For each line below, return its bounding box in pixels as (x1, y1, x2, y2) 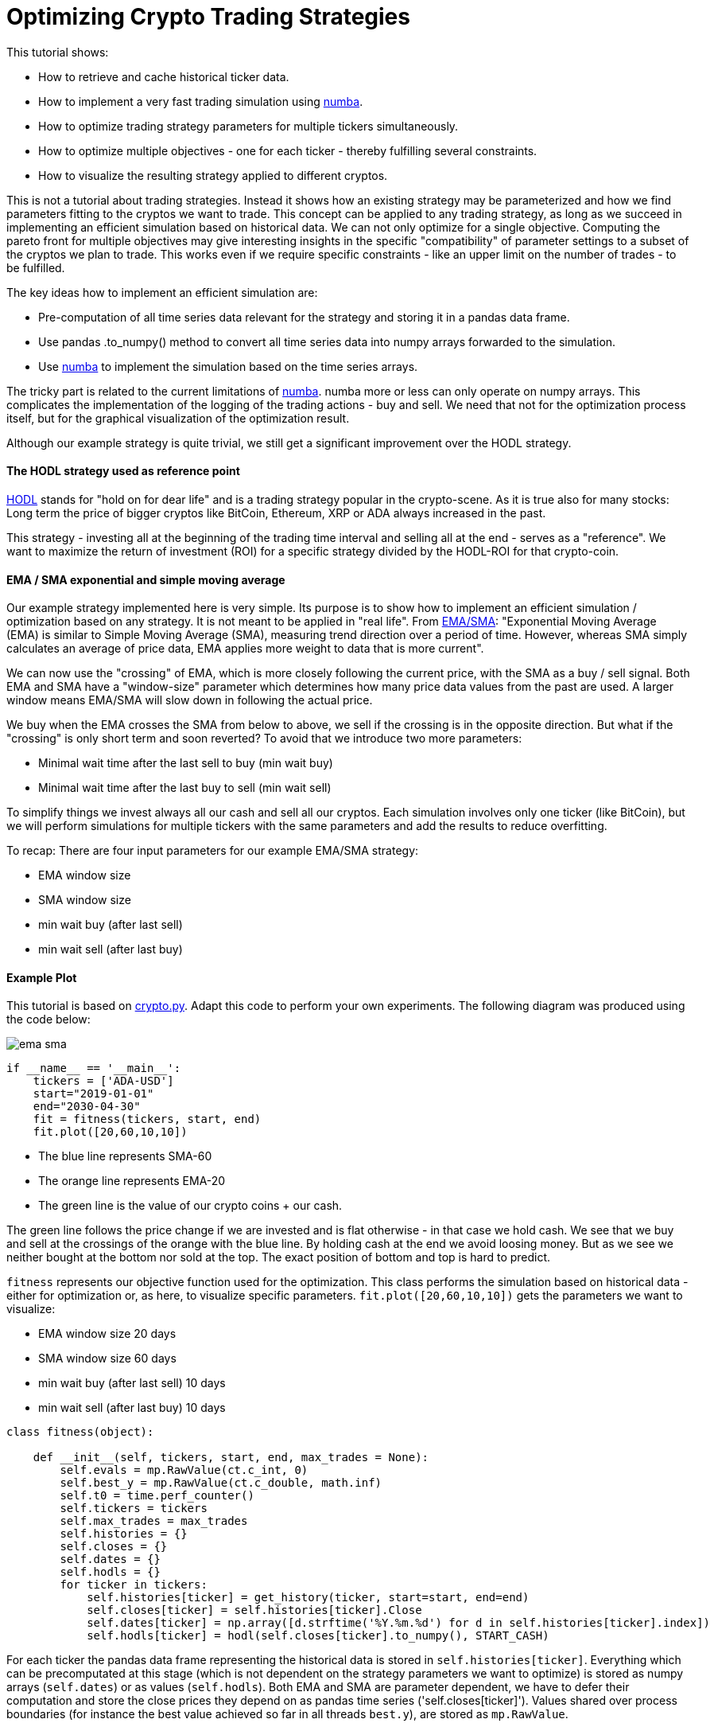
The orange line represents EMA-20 (38, 1174, 226, 1188)
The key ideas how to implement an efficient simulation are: (6, 285, 318, 299)
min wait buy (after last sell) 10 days (38, 1376, 226, 1390)
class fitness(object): (6, 1425, 154, 1439)
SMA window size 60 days (38, 1351, 177, 1366)
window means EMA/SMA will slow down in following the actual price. (6, 693, 373, 708)
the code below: (6, 1012, 91, 1027)
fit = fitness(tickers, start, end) (33, 1113, 262, 1126)
